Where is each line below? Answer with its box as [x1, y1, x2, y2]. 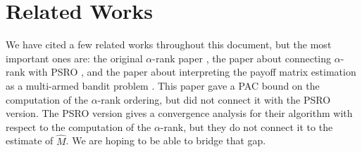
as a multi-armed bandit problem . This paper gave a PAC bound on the [6, 78, 320, 92]
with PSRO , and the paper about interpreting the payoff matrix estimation [28, 64, 356, 79]
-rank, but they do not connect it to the [160, 119, 333, 134]
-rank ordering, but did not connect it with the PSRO [97, 92, 331, 106]
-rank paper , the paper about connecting [152, 50, 332, 65]
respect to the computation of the [6, 119, 151, 134]
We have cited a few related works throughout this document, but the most [6, 37, 332, 52]
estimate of [6, 133, 54, 148]
